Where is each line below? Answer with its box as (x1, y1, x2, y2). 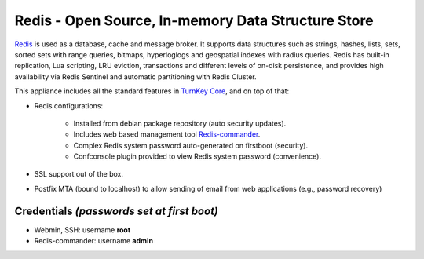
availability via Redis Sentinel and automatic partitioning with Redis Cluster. (14, 71, 257, 82)
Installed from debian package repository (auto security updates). (73, 119, 287, 128)
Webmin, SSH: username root (34, 224, 131, 235)
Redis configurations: (34, 100, 104, 110)
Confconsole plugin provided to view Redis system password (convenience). (73, 151, 322, 161)
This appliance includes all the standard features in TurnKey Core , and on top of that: (14, 86, 290, 96)
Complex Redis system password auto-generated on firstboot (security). (73, 140, 309, 150)
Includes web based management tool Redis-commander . (73, 129, 261, 139)
